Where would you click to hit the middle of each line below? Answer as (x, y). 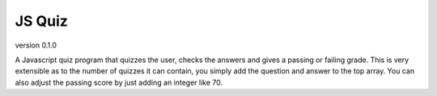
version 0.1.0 (36, 45)
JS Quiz (42, 21)
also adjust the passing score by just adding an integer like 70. (119, 82)
